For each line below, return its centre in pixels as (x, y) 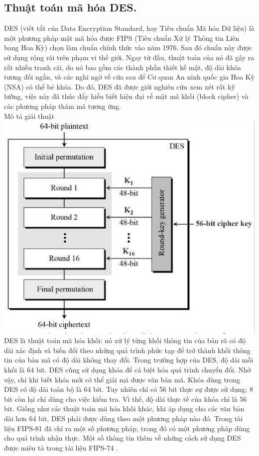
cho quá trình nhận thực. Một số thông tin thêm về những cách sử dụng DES (123, 438)
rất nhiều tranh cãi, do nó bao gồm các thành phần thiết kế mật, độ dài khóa (123, 67)
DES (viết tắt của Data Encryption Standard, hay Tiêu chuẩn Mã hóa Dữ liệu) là (129, 28)
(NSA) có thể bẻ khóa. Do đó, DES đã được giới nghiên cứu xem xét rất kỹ (120, 86)
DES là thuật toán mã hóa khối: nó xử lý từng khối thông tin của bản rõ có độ (125, 340)
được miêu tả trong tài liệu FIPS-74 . (61, 447)
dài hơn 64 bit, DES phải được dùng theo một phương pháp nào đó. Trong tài (124, 418)
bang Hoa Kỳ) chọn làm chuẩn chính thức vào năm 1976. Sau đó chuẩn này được (128, 47)
